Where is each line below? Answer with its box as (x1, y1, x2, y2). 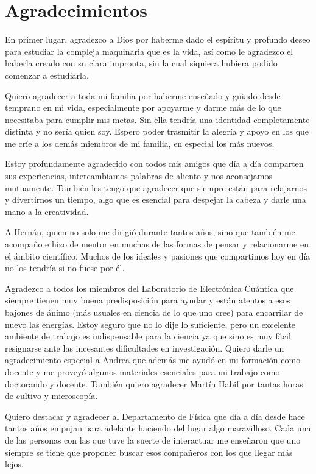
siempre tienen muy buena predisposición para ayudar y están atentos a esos (5, 294, 290, 306)
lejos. (5, 458, 24, 470)
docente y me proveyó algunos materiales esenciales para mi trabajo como (5, 365, 280, 378)
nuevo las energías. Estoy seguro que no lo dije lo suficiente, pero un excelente (5, 317, 296, 330)
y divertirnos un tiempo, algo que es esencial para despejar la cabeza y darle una (5, 193, 306, 206)
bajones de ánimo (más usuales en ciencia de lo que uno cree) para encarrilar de (5, 306, 303, 318)
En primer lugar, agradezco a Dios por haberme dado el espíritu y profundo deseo (5, 33, 311, 46)
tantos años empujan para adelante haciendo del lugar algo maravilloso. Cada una (5, 422, 311, 434)
